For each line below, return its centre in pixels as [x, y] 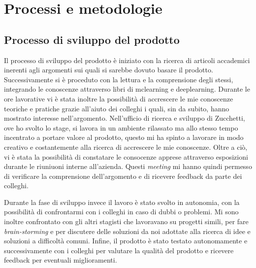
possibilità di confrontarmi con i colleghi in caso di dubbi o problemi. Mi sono [121, 212]
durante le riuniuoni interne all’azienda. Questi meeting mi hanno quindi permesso [128, 166]
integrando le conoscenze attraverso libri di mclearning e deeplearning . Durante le [127, 89]
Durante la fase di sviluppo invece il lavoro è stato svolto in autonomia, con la [122, 202]
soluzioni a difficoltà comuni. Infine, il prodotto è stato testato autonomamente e [126, 241]
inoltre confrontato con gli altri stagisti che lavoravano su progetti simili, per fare [126, 221]
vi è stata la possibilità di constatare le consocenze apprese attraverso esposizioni [126, 156]
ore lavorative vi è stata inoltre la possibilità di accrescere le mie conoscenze [119, 98]
